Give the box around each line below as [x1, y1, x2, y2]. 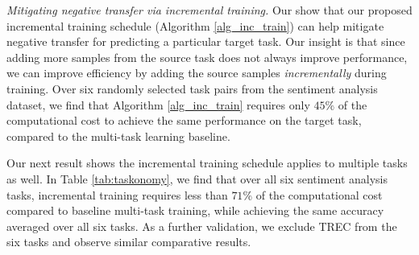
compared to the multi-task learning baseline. [6, 127, 230, 144]
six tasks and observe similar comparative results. [6, 233, 251, 250]
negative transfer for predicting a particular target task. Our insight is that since [6, 33, 405, 50]
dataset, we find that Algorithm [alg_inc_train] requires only [6, 96, 310, 113]
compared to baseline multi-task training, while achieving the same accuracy [6, 202, 384, 219]
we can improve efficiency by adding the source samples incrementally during [6, 64, 387, 81]
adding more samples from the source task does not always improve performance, [6, 48, 408, 65]
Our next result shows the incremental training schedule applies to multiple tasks [6, 154, 408, 171]
